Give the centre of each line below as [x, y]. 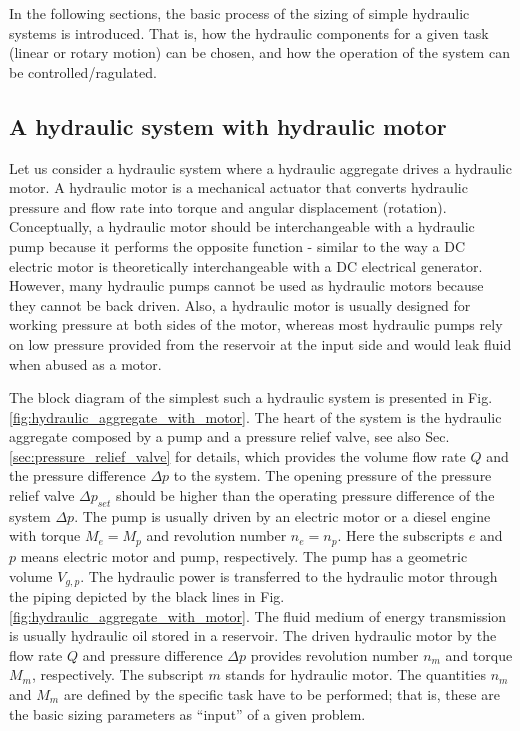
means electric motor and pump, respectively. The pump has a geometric [244, 555]
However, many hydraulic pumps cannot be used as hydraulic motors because [246, 285]
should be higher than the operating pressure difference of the [305, 495]
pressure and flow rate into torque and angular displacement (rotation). [228, 206]
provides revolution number [334, 654]
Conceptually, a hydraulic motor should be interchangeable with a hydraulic [242, 226]
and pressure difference [152, 654]
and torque [479, 654]
